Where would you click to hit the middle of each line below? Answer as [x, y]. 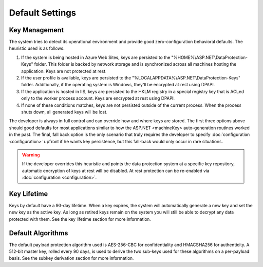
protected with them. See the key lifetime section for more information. [80, 219]
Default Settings [43, 13]
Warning [31, 155]
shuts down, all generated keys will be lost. [64, 112]
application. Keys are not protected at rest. [64, 71]
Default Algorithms [38, 233]
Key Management [37, 30]
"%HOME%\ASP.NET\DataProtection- [209, 57]
